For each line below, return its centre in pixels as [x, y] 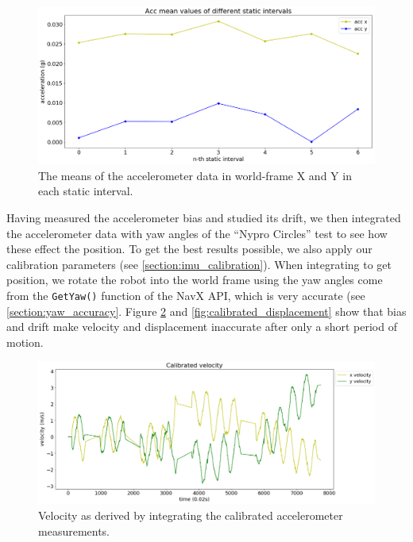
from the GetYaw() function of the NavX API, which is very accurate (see [186, 295]
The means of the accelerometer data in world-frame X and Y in [195, 175]
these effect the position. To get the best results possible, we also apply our [189, 249]
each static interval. [86, 191]
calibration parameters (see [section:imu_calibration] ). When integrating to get [199, 264]
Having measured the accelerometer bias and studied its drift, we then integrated [204, 217]
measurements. [74, 530]
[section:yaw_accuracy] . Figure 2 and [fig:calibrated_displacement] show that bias [206, 311]
